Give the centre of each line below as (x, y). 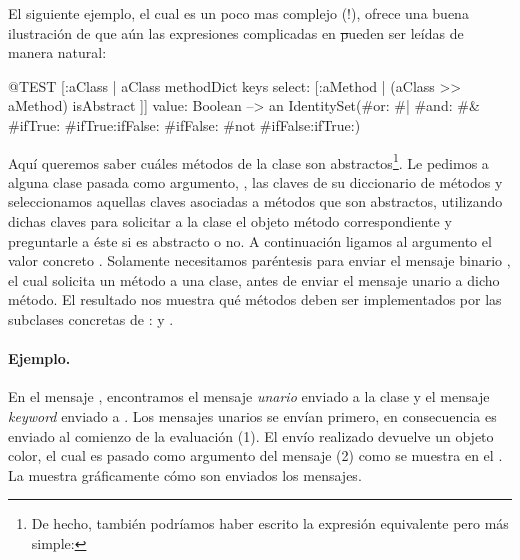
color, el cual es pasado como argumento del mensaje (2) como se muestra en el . (255, 455)
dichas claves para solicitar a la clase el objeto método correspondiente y (230, 221)
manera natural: (57, 52)
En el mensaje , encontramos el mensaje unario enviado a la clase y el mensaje (249, 396)
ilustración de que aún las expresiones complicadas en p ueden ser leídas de (236, 32)
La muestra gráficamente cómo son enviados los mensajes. (185, 474)
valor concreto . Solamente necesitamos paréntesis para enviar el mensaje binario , (259, 260)
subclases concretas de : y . (91, 318)
